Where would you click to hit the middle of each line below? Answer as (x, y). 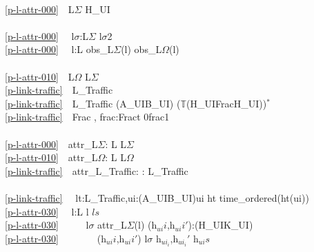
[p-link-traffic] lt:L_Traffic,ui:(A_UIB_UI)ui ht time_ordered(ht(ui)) (157, 197)
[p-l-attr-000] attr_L (51, 144)
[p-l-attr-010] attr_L (51, 157)
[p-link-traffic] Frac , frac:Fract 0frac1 (87, 117)
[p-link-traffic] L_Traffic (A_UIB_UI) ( (93, 103)
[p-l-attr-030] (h (56, 238)
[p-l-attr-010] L (40, 76)
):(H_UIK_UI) (220, 225)
